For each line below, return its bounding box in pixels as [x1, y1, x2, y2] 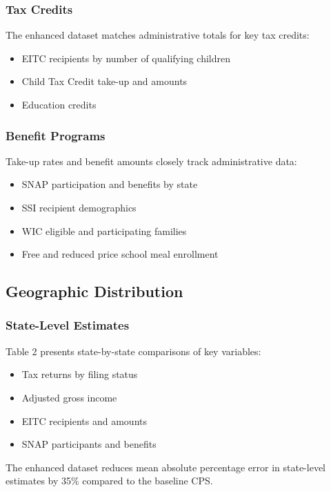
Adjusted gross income [21, 390, 117, 404]
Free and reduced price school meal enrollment [21, 247, 219, 261]
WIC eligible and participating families [21, 223, 187, 238]
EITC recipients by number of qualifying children [21, 50, 230, 65]
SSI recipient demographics [21, 200, 137, 214]
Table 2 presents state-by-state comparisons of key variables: [6, 343, 261, 358]
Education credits [21, 97, 97, 111]
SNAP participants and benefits [21, 437, 157, 451]
